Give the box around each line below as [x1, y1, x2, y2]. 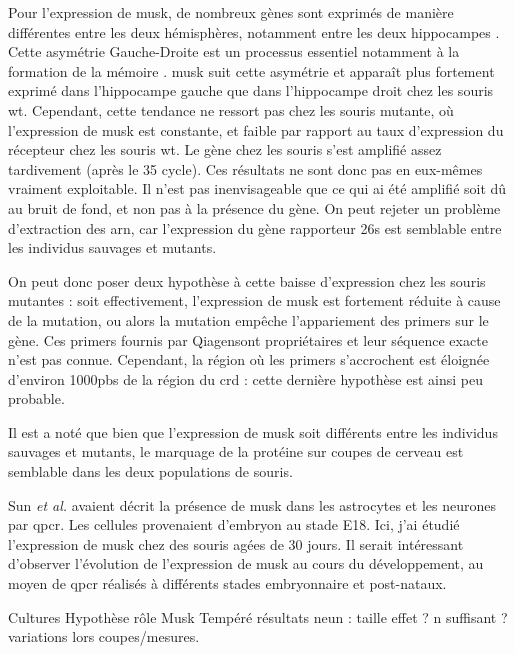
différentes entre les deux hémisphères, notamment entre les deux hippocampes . [8, 21, 500, 42]
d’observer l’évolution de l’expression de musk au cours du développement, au [8, 553, 484, 574]
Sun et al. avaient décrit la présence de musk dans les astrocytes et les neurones [8, 494, 497, 515]
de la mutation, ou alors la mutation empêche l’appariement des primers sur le [8, 309, 489, 330]
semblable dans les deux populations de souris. [8, 461, 293, 482]
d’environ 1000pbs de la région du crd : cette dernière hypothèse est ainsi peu [8, 368, 483, 389]
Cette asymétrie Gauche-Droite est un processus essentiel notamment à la [8, 41, 460, 62]
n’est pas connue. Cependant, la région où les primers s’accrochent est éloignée [8, 349, 490, 370]
